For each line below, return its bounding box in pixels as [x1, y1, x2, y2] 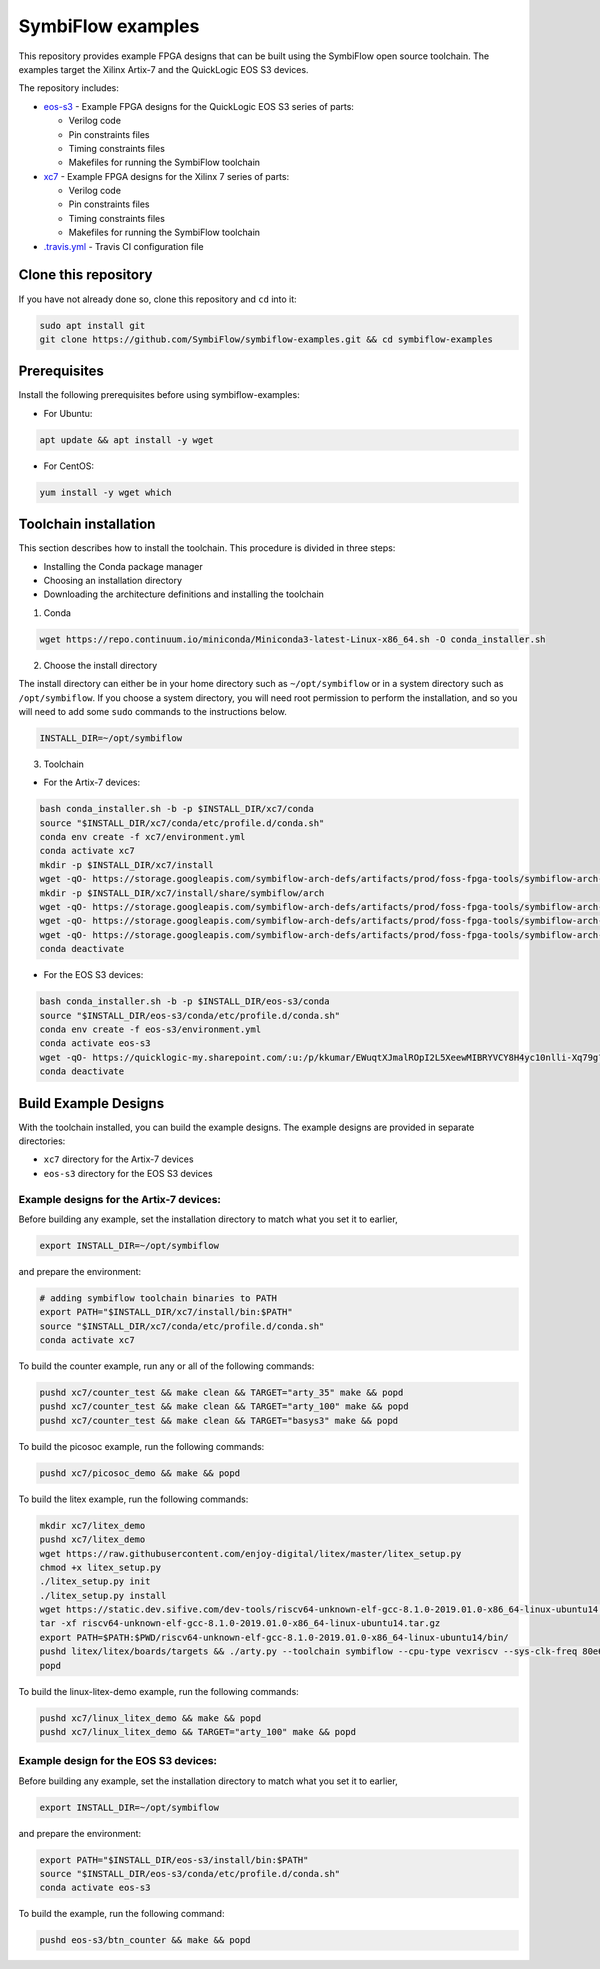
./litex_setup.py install [39, 1590, 167, 1601]
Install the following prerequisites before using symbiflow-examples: [18, 389, 300, 401]
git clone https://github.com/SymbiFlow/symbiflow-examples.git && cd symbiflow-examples [39, 333, 494, 345]
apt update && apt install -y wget [39, 434, 214, 445]
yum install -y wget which [39, 486, 172, 498]
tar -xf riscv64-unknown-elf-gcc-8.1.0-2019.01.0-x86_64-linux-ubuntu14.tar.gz [39, 1618, 441, 1629]
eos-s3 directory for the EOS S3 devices [43, 1167, 214, 1179]
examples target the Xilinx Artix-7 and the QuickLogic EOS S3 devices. [18, 63, 309, 75]
